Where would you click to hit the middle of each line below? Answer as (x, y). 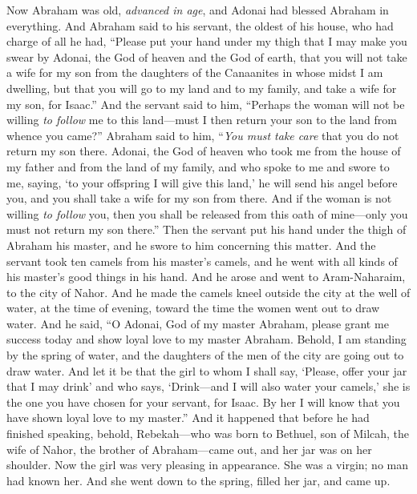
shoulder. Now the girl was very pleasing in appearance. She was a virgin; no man (208, 465)
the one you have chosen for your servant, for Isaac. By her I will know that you (203, 402)
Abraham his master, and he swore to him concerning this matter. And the (191, 245)
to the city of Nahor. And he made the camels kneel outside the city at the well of (208, 292)
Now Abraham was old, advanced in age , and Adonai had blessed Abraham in (198, 10)
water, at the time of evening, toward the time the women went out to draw (193, 308)
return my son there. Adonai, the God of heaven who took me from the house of (204, 151)
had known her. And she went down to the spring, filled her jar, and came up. (198, 480)
